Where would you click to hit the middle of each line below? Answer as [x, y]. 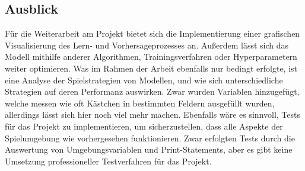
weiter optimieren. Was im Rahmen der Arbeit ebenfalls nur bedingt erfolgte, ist [151, 68]
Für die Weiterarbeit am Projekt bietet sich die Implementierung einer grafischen [152, 33]
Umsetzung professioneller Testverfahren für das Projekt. [108, 161]
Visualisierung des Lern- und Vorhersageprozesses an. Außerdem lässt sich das [147, 45]
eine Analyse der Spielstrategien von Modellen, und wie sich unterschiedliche [144, 80]
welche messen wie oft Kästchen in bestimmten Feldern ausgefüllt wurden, [140, 103]
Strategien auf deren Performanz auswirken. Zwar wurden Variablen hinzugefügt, [152, 91]
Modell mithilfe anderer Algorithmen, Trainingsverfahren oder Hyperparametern [151, 57]
